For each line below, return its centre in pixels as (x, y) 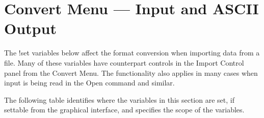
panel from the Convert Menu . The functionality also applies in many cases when (131, 72)
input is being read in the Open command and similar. (89, 83)
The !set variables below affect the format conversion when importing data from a (132, 53)
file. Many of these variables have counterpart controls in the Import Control (124, 62)
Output (30, 28)
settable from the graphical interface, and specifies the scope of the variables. (124, 110)
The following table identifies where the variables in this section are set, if (119, 99)
